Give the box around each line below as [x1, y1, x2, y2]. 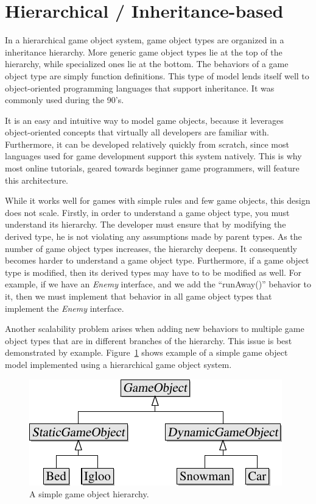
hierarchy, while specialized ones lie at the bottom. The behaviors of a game [5, 57, 289, 70]
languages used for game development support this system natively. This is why [5, 149, 302, 162]
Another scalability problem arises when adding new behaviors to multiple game [5, 322, 304, 335]
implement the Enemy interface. [5, 301, 124, 314]
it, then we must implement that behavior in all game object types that [5, 290, 272, 302]
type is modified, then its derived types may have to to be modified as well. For [5, 265, 302, 278]
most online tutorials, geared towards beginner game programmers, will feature [5, 162, 300, 175]
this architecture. [5, 173, 68, 186]
